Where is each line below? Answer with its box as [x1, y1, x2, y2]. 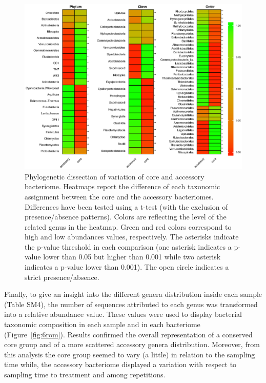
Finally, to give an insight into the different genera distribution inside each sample [4, 289, 262, 299]
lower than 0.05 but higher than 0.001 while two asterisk [43, 251, 221, 262]
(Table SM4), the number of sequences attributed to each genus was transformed [4, 298, 258, 309]
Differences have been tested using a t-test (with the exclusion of [25, 201, 228, 212]
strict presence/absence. [25, 271, 99, 282]
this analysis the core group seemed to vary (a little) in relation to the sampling [4, 349, 255, 359]
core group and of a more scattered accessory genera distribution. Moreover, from [4, 339, 260, 350]
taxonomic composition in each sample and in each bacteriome [4, 319, 200, 330]
